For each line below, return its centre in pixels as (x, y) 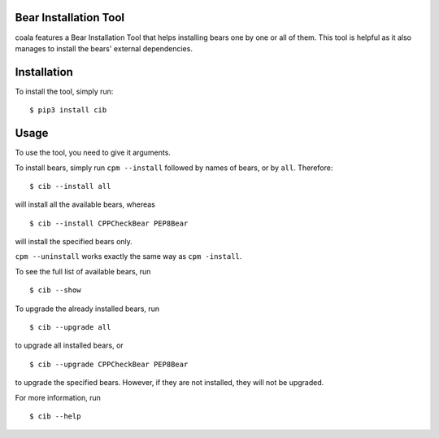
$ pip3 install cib (68, 110)
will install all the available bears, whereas (85, 204)
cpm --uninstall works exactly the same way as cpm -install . (128, 256)
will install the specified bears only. (74, 242)
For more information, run (58, 397)
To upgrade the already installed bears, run (87, 309)
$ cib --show (55, 290)
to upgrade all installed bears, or (69, 345)
